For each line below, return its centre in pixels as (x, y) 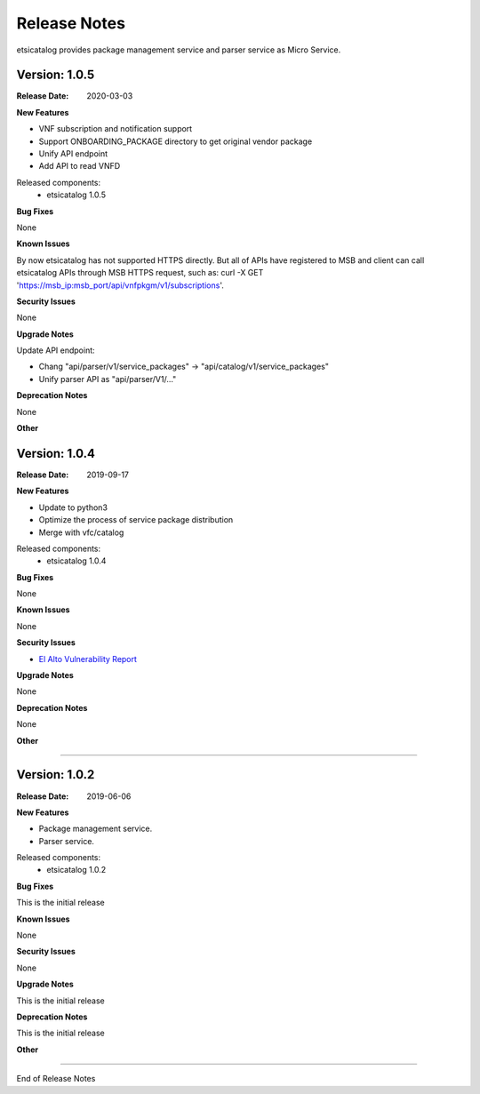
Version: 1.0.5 (56, 75)
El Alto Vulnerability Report (88, 659)
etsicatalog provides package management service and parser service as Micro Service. (179, 50)
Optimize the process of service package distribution (136, 520)
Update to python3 (73, 507)
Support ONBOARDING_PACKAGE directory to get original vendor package (176, 141)
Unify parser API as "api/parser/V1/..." (108, 379)
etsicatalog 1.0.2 (76, 870)
